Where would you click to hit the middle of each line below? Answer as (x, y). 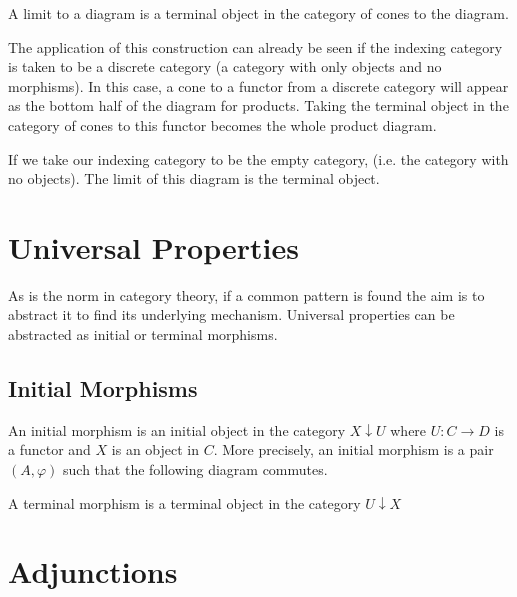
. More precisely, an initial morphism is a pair (353, 449)
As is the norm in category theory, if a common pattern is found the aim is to (246, 294)
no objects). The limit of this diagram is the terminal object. (194, 178)
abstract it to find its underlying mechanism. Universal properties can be (231, 314)
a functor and (49, 449)
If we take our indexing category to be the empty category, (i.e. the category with (258, 158)
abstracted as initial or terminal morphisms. (143, 334)
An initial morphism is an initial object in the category (177, 429)
